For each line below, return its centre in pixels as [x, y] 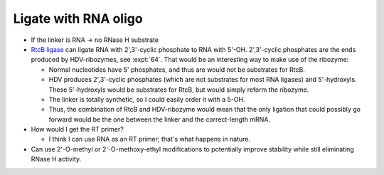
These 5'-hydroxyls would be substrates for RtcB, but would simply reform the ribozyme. [179, 90]
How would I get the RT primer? [77, 129]
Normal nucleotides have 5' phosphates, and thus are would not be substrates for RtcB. [177, 69]
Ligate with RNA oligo [78, 18]
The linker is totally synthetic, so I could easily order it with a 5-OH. [147, 99]
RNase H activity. [56, 159]
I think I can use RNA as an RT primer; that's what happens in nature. [149, 139]
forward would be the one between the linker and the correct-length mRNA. [159, 119]
